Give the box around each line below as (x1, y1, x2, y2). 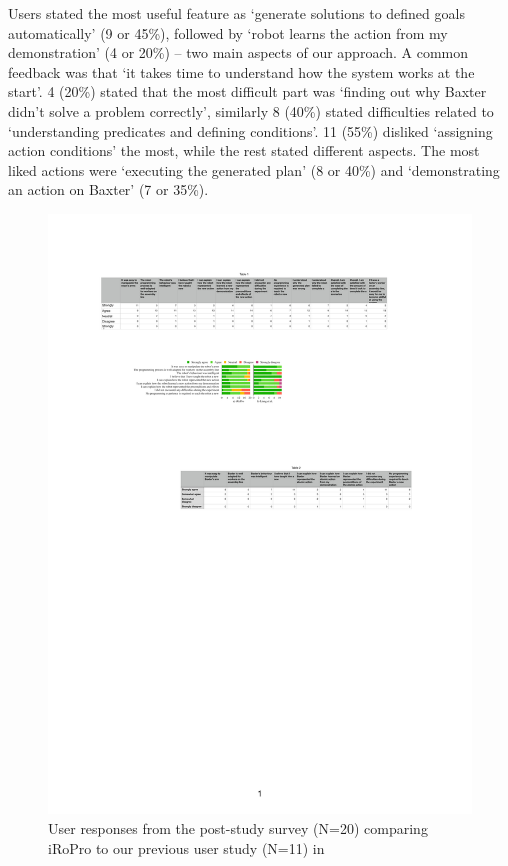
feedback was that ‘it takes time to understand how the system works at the (8, 61, 475, 82)
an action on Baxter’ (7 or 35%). (8, 179, 209, 200)
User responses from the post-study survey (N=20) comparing (48, 818, 428, 839)
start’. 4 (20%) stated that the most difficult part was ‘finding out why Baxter (8, 81, 487, 102)
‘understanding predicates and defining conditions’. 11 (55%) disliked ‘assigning (8, 120, 493, 141)
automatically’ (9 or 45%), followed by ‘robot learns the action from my (8, 22, 448, 43)
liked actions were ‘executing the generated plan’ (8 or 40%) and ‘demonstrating (8, 159, 500, 180)
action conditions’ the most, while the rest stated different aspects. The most (8, 140, 480, 161)
